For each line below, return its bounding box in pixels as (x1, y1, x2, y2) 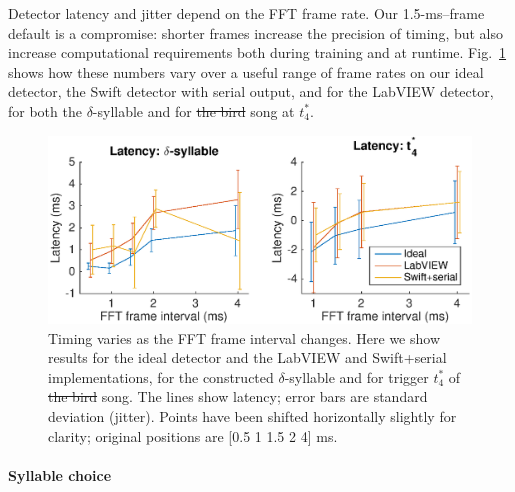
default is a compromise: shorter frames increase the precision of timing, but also (8, 22, 504, 43)
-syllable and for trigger (284, 366, 429, 387)
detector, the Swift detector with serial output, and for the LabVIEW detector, (8, 81, 494, 102)
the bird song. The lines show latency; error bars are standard (48, 386, 428, 407)
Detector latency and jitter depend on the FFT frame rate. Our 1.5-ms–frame (8, 3, 485, 23)
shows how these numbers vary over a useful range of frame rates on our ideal (8, 61, 484, 82)
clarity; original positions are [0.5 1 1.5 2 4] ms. (48, 425, 338, 446)
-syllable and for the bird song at (92, 100, 295, 121)
